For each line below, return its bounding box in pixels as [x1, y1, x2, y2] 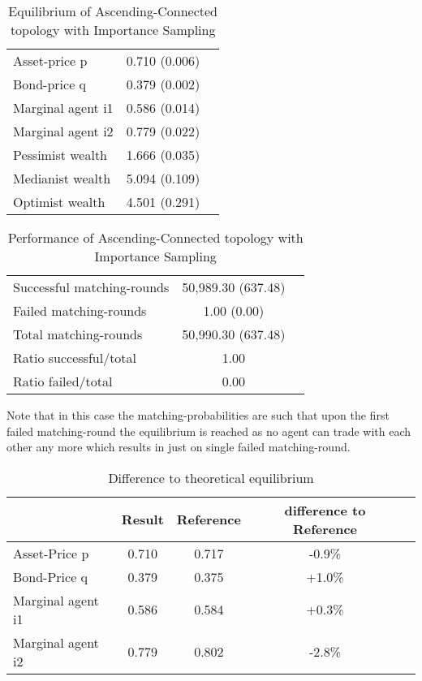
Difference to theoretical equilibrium [108, 468, 314, 487]
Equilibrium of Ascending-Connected [8, 2, 218, 20]
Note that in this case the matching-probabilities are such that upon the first [6, 407, 390, 423]
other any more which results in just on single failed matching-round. [6, 438, 351, 455]
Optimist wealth [13, 192, 105, 211]
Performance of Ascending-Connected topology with [7, 228, 304, 247]
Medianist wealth [13, 169, 111, 187]
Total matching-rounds [13, 325, 143, 343]
